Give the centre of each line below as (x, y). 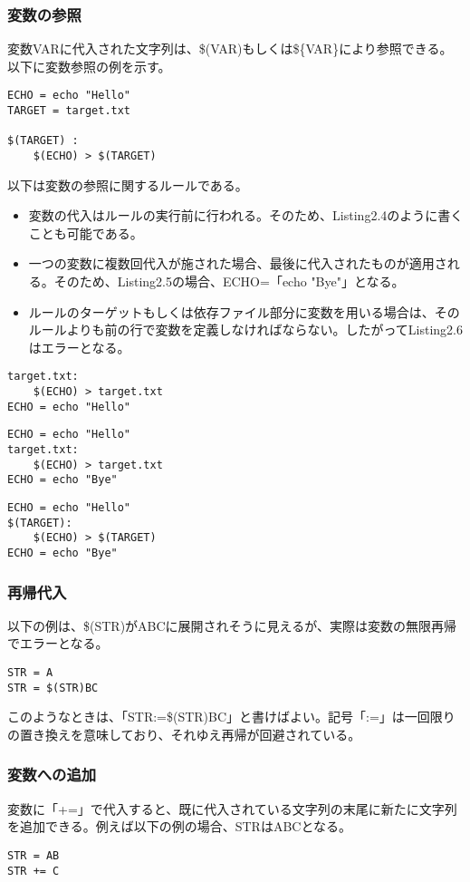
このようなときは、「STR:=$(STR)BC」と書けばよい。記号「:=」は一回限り (231, 717)
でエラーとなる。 (58, 643)
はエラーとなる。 (79, 347)
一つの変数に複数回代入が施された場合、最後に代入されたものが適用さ (238, 263)
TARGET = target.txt (69, 111)
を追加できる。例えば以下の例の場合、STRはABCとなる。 (180, 826)
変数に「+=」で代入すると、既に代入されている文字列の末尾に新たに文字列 (232, 808)
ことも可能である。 (86, 233)
